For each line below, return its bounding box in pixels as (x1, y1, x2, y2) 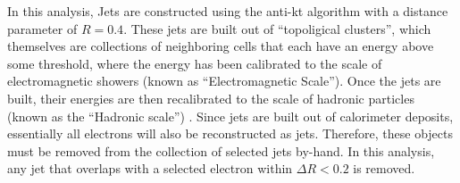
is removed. (353, 159, 415, 178)
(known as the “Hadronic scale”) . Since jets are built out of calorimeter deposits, (7, 106, 454, 125)
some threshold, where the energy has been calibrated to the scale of (7, 54, 382, 72)
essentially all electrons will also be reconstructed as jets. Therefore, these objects (7, 124, 453, 143)
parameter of (7, 19, 78, 37)
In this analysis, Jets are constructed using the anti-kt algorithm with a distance (7, 2, 448, 20)
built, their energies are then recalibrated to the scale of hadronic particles (7, 88, 414, 107)
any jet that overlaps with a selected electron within (7, 159, 293, 178)
